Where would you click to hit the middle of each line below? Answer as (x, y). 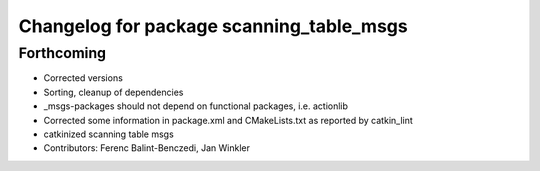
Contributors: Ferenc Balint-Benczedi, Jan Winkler (146, 148)
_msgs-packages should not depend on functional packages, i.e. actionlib (196, 106)
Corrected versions (83, 78)
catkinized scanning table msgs (108, 134)
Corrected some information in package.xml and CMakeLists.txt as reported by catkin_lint (228, 120)
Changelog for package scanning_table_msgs (213, 26)
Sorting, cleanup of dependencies (113, 92)
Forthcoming (62, 53)
